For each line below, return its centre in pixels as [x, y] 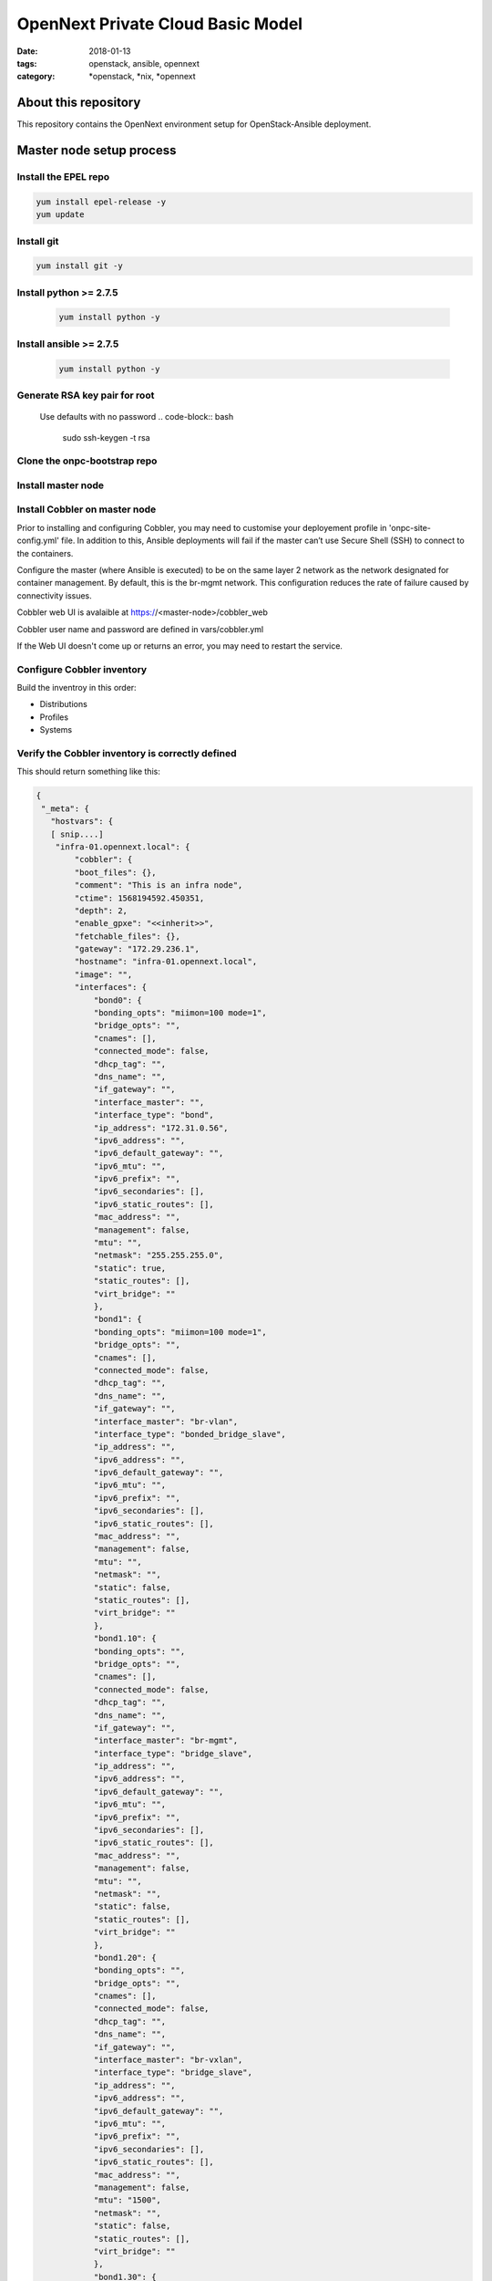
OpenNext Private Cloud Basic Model [160, 24]
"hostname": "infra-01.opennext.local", [166, 962]
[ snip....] [77, 834]
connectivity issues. [55, 595]
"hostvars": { [82, 822]
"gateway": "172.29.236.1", [137, 949]
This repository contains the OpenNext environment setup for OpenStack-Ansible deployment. [194, 124]
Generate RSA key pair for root [86, 395]
